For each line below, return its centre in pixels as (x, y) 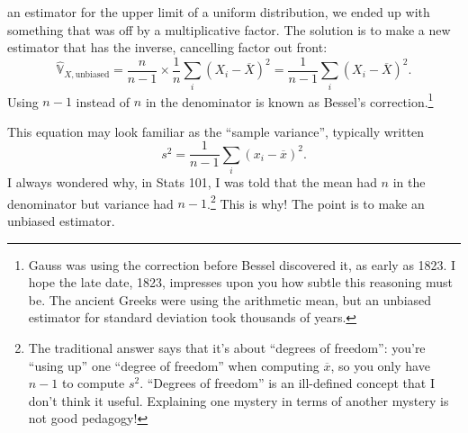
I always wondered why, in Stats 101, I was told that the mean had (192, 182)
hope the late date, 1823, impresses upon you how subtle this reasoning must (240, 282)
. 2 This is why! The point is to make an (316, 202)
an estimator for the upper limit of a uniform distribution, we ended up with (219, 12)
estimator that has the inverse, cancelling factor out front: (167, 47)
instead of (103, 101)
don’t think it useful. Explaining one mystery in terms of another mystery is (238, 400)
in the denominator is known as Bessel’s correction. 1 (289, 100)
